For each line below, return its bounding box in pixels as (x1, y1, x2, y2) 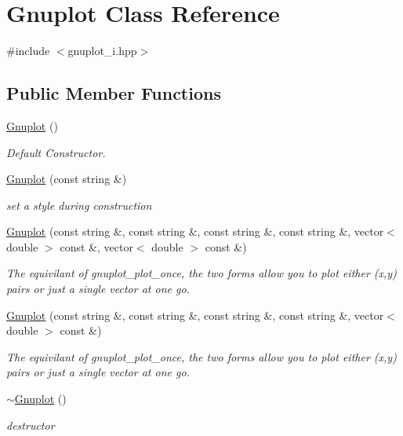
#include (6, 42, 50, 59)
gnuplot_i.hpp (67, 42, 137, 59)
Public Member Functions (6, 81, 221, 105)
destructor (6, 416, 55, 433)
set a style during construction (6, 196, 152, 213)
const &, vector (60, 238, 133, 255)
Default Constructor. (6, 144, 106, 160)
